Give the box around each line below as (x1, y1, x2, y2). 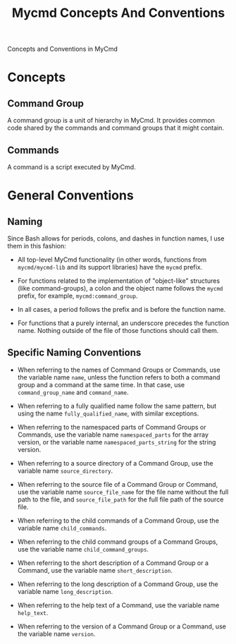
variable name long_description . (17, 587, 113, 595)
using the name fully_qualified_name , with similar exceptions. (17, 409, 199, 418)
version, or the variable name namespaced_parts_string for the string (17, 437, 216, 446)
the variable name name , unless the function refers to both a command (17, 372, 221, 382)
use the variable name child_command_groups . (17, 545, 149, 553)
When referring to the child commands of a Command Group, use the (17, 516, 220, 525)
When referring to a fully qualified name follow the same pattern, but (17, 401, 217, 410)
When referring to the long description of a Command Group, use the (17, 580, 218, 588)
